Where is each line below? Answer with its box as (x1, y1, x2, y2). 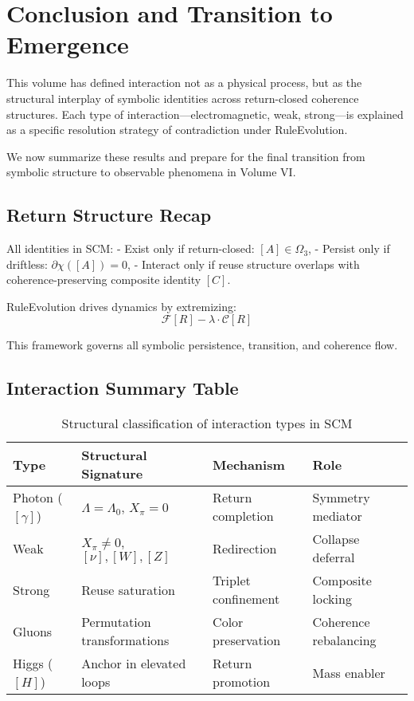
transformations (81, 631, 170, 650)
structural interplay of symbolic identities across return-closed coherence (6, 89, 359, 106)
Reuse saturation (81, 580, 175, 599)
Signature (81, 464, 143, 483)
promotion (213, 672, 271, 691)
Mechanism (213, 455, 285, 474)
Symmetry (312, 488, 370, 507)
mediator (312, 506, 362, 526)
